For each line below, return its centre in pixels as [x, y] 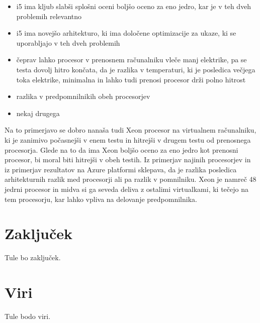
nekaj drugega [38, 113]
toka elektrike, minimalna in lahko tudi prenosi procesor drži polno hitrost [131, 79]
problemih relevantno [49, 16]
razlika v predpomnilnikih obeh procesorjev [83, 96]
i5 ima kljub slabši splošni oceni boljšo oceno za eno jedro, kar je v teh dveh [134, 6]
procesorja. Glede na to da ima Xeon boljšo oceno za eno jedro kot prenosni [121, 149]
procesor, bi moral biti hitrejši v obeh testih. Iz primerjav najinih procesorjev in [128, 159]
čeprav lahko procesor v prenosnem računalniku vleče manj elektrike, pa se [132, 60]
